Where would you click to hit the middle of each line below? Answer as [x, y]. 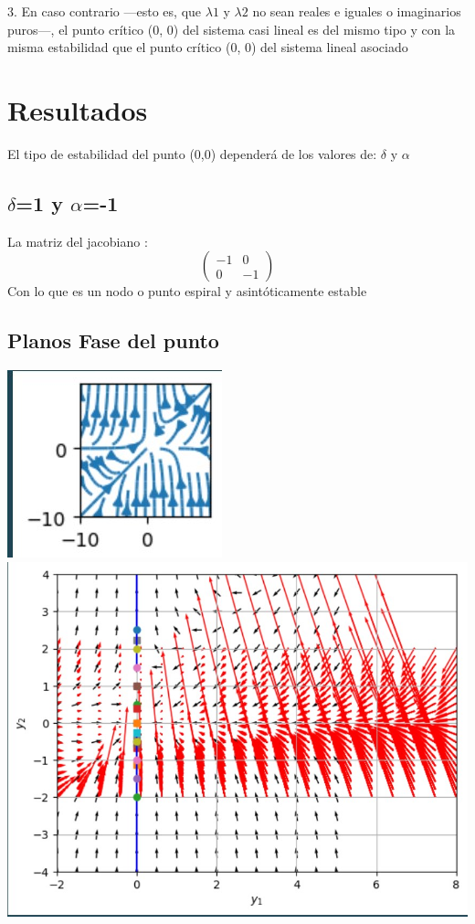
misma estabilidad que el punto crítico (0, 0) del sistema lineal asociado [208, 47]
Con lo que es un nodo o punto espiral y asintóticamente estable [187, 291]
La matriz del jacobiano [74, 241]
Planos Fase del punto [113, 340]
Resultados [78, 109]
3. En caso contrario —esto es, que [105, 11]
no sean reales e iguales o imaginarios [357, 11]
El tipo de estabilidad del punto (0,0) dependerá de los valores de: [192, 153]
